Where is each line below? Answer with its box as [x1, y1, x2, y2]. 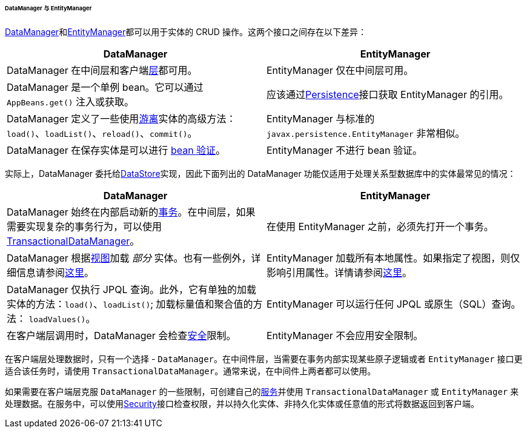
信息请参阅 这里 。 [16, 266, 94, 279]
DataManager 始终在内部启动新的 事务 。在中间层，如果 [7, 205, 256, 218]
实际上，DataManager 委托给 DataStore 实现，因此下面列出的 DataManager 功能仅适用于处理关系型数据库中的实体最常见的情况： [5, 168, 516, 179]
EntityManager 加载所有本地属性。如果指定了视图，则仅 [267, 251, 520, 264]
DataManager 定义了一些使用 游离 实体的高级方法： [7, 112, 236, 125]
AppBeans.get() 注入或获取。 [7, 95, 134, 108]
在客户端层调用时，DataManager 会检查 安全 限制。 [7, 329, 236, 342]
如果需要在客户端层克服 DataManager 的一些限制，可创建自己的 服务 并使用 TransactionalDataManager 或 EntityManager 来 [5, 386, 519, 397]
